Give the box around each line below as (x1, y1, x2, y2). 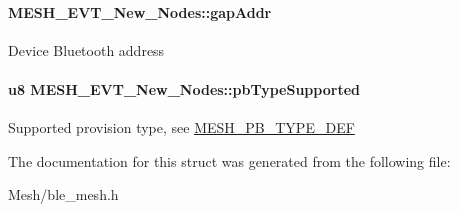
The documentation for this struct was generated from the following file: (8, 150, 451, 171)
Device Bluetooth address (8, 39, 165, 60)
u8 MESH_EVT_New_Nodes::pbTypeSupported (8, 78, 360, 99)
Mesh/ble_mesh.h (8, 184, 119, 205)
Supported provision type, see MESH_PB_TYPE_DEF (8, 117, 355, 138)
